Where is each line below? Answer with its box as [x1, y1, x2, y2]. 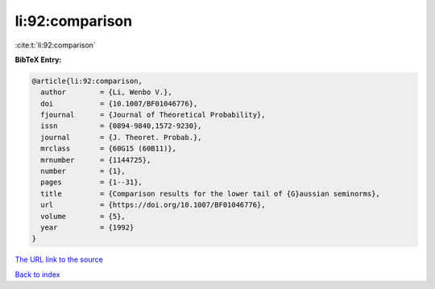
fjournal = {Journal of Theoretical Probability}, [40, 110, 266, 120]
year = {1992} [40, 223, 135, 232]
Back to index [14, 270, 60, 279]
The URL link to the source [14, 254, 104, 265]
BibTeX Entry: [14, 55, 62, 64]
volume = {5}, [40, 212, 126, 221]
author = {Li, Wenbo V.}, [40, 88, 172, 97]
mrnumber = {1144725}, [40, 155, 151, 164]
